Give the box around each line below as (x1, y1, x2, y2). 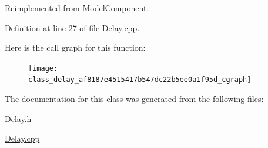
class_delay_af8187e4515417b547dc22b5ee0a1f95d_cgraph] (28, 75, 252, 84)
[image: (28, 64, 58, 73)
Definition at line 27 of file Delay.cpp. (5, 21, 140, 34)
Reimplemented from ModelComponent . (5, 2, 149, 14)
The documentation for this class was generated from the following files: (5, 93, 264, 105)
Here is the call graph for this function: (5, 41, 146, 54)
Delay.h (5, 112, 32, 124)
